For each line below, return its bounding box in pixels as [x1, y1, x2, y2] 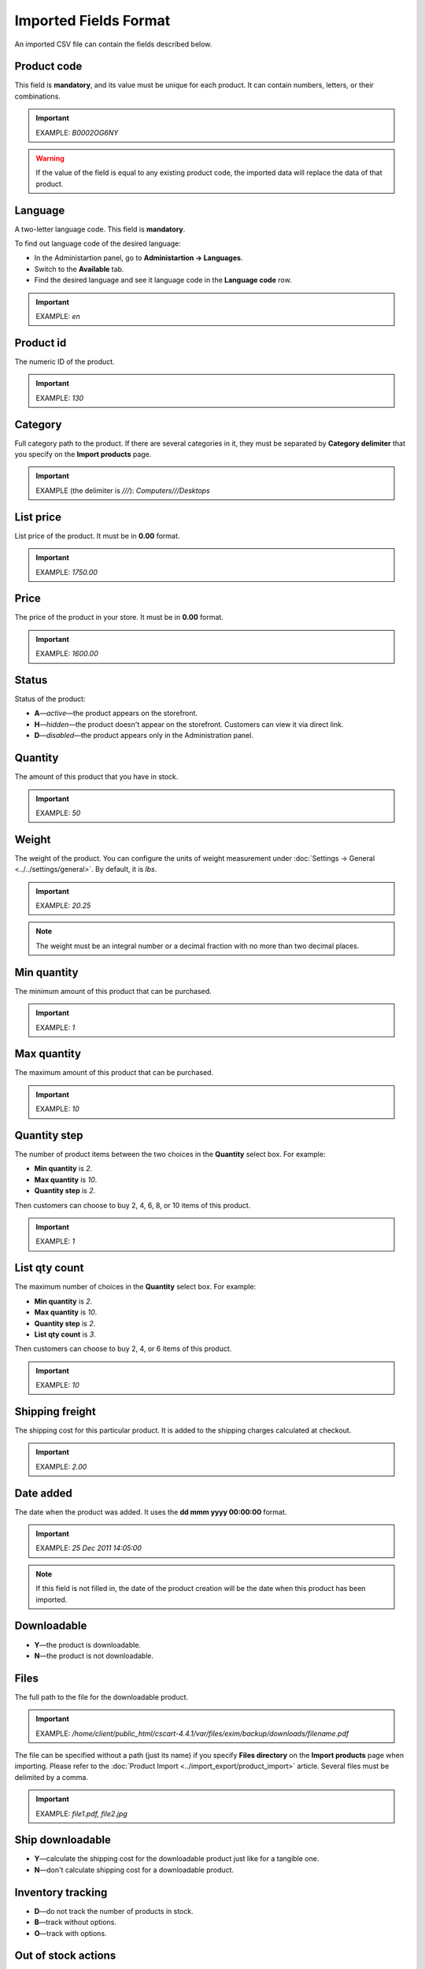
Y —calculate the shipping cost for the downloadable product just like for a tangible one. [34, 1854, 320, 1863]
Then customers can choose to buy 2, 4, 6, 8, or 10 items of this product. [14, 1200, 251, 1210]
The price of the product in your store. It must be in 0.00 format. [14, 613, 224, 622]
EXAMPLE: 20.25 [35, 901, 91, 910]
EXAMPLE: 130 [35, 393, 84, 402]
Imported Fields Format [14, 12, 171, 29]
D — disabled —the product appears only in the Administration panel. [34, 731, 253, 740]
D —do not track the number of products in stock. [34, 1906, 194, 1915]
